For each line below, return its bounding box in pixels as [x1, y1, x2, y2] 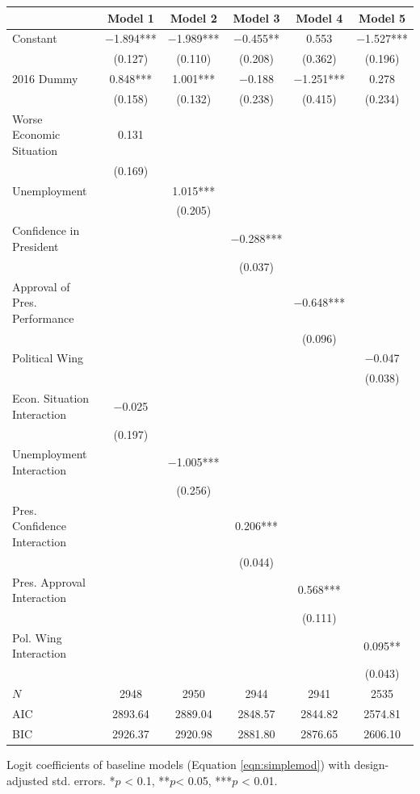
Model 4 [296, 9, 343, 26]
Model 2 [170, 9, 217, 26]
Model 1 [107, 9, 154, 26]
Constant [12, 30, 57, 47]
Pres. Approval [12, 573, 86, 590]
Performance [12, 309, 74, 326]
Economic [12, 126, 61, 143]
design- [354, 755, 389, 772]
